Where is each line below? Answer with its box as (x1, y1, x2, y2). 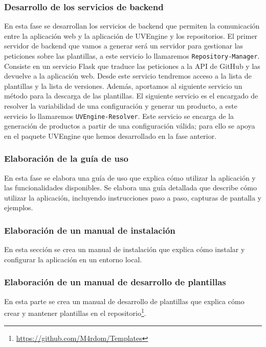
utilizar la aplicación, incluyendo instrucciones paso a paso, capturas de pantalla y (4, 192, 261, 203)
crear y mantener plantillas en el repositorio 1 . (4, 306, 146, 318)
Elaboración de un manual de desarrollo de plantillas (4, 276, 226, 288)
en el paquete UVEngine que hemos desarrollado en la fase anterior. (4, 130, 217, 141)
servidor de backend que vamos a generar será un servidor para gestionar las (4, 40, 243, 51)
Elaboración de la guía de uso (4, 152, 128, 165)
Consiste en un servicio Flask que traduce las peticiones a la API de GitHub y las (4, 60, 260, 71)
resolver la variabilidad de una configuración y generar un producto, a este (4, 101, 237, 111)
